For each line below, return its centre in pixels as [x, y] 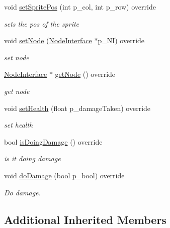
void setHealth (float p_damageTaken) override [77, 108]
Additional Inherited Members [85, 219]
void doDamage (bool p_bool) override [64, 175]
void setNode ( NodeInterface [48, 40]
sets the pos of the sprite [42, 23]
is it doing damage [32, 158]
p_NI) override [121, 40]
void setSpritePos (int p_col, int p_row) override [80, 7]
